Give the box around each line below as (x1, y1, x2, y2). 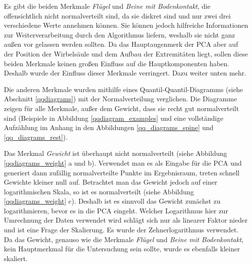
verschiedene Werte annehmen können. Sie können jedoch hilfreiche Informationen (4, 20, 248, 30)
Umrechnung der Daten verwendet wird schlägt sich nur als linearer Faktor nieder (4, 215, 248, 225)
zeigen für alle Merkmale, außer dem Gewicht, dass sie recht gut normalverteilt (4, 103, 239, 113)
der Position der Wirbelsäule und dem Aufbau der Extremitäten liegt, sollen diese (4, 48, 248, 58)
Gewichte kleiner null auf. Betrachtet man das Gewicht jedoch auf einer (4, 177, 217, 187)
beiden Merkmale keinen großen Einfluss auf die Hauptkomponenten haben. (4, 58, 230, 68)
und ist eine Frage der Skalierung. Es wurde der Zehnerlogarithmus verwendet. (4, 225, 239, 235)
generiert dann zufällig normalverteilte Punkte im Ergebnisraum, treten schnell (4, 167, 240, 177)
